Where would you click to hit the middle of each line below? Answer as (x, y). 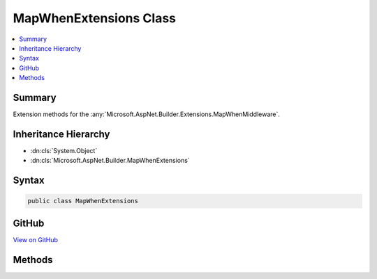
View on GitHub (36, 239)
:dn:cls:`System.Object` (64, 150)
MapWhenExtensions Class (95, 18)
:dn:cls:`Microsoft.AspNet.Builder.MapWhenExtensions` (110, 161)
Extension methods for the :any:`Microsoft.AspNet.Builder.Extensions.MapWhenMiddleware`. (147, 114)
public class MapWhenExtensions (83, 201)
